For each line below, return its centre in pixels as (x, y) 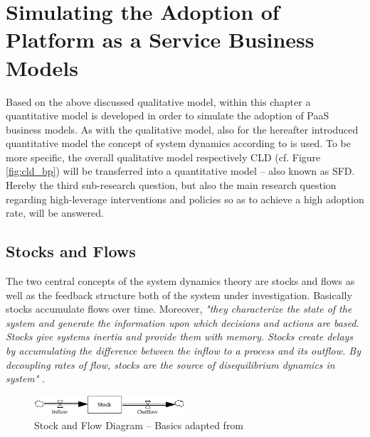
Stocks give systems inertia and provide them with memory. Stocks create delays (180, 336)
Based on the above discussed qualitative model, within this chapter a (158, 101)
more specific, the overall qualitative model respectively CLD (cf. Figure (163, 157)
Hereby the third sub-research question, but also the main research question (171, 185)
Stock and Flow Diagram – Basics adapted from (139, 425)
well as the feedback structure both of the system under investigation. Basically (179, 295)
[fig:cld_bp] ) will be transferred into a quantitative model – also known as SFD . (180, 171)
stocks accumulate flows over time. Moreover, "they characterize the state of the (179, 309)
